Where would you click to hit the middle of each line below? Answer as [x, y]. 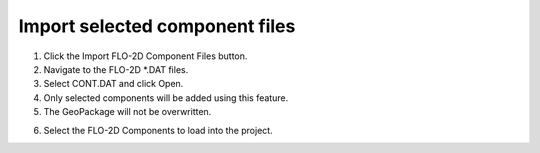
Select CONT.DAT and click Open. [113, 84]
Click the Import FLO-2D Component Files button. [145, 56]
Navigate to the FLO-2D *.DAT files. [116, 69]
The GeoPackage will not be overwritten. [127, 112]
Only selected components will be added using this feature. [166, 97]
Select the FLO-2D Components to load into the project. [158, 130]
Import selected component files [157, 26]
